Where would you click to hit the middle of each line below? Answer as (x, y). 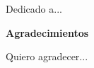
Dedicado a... (34, 8)
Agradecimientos (47, 32)
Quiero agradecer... (47, 56)
